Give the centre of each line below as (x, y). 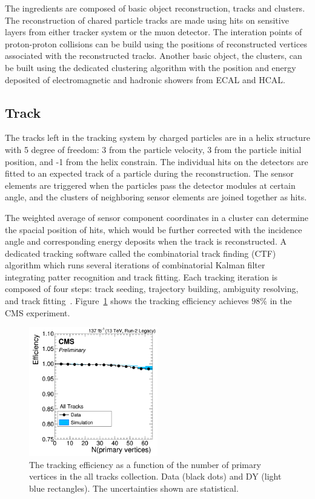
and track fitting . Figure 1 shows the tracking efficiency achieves (127, 301)
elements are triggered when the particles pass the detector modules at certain (150, 185)
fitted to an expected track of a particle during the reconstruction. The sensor (149, 173)
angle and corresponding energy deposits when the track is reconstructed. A (146, 241)
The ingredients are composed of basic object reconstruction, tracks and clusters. (155, 8)
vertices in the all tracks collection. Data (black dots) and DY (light (155, 476)
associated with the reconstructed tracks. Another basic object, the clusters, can (154, 56)
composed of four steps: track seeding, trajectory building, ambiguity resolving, (152, 289)
